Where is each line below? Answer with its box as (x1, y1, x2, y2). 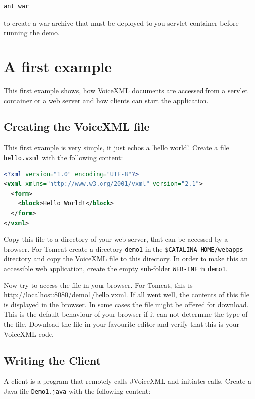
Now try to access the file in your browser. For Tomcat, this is (4, 280, 193, 290)
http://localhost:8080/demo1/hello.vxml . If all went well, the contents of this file (4, 289, 249, 300)
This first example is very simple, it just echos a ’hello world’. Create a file (4, 142, 229, 153)
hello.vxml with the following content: (4, 152, 123, 162)
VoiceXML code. (4, 328, 54, 339)
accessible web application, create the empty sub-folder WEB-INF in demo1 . (4, 263, 228, 273)
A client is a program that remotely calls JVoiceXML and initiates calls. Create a (4, 376, 251, 386)
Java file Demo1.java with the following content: (4, 385, 151, 396)
